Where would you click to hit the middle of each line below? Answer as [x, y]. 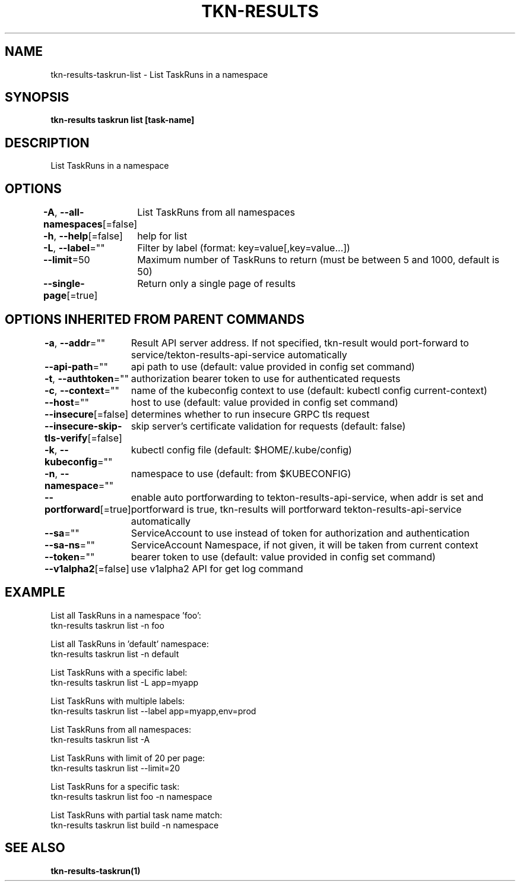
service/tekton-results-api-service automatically [239, 354]
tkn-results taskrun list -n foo [107, 625]
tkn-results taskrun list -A [100, 739]
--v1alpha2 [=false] [87, 568]
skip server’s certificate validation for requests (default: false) [268, 426]
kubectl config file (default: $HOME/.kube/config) [241, 450]
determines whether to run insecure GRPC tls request [250, 414]
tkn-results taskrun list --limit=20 [115, 768]
